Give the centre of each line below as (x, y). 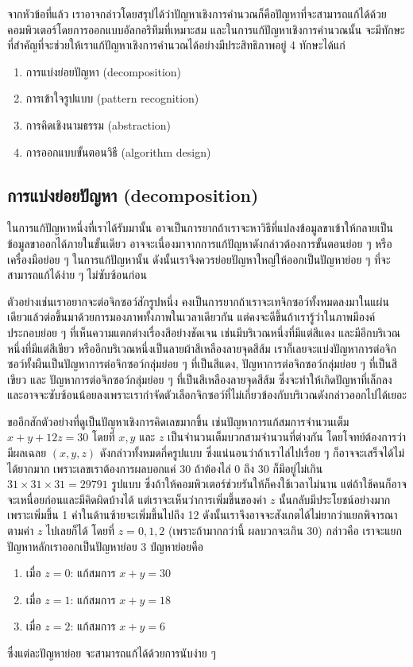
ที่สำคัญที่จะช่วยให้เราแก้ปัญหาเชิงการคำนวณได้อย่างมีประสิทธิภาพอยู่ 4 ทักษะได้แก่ (176, 45)
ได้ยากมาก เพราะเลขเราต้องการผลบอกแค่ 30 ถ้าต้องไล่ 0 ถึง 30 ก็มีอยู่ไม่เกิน (165, 468)
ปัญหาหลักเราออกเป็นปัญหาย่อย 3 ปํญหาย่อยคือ (105, 546)
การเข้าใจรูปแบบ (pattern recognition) (112, 98)
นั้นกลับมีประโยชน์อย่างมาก (335, 499)
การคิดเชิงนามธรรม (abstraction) (98, 124)
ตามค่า (21, 531)
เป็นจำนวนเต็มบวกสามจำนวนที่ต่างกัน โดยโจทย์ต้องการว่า (287, 437)
